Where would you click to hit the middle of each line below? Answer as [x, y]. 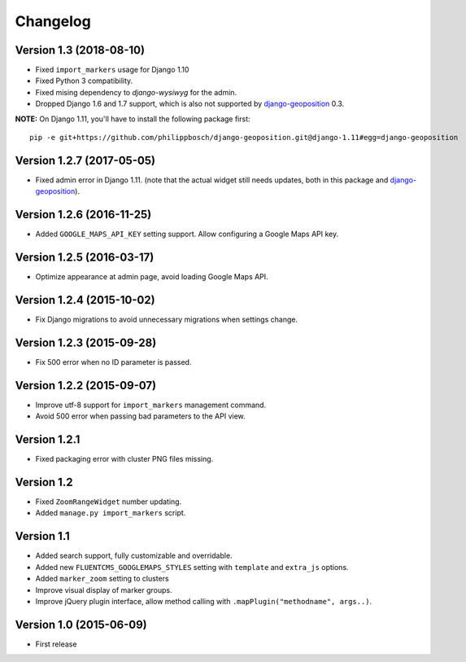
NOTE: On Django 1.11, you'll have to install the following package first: [133, 119]
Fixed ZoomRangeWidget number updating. [109, 502]
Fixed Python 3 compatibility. [84, 81]
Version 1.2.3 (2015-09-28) [86, 342]
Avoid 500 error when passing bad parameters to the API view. [140, 416]
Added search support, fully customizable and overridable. [134, 556]
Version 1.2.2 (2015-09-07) [86, 386]
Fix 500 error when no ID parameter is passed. [113, 362]
